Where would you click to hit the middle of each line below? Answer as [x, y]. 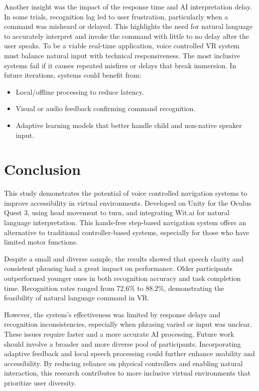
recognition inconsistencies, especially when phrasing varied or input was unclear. [128, 324]
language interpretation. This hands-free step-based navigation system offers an [125, 222]
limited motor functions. [41, 242]
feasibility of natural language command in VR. [77, 298]
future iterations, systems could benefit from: [73, 75]
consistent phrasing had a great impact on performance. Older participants [118, 268]
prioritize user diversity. [40, 382]
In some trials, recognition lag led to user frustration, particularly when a [116, 16]
